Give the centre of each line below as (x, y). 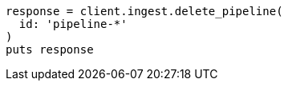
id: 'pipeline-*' (73, 24)
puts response (50, 49)
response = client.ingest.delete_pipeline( (144, 11)
